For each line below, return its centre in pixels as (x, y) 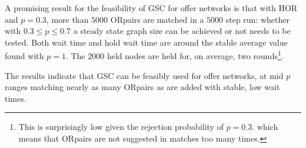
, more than (67, 19)
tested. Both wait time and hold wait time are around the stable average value (146, 42)
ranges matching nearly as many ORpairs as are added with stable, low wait (142, 87)
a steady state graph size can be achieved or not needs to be (182, 31)
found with (24, 56)
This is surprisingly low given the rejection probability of (121, 127)
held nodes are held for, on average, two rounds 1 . (195, 55)
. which (265, 127)
